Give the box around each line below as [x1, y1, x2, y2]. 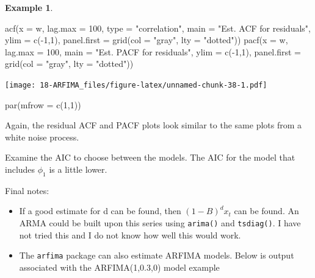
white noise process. [5, 130, 79, 143]
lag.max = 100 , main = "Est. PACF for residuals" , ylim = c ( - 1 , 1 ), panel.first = [5, 45, 301, 58]
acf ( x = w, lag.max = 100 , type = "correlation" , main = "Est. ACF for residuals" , [5, 21, 311, 34]
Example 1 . [5, 1, 53, 13]
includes [5, 163, 35, 175]
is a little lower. [49, 163, 107, 175]
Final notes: [5, 184, 49, 196]
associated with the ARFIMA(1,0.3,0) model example [19, 260, 220, 273]
